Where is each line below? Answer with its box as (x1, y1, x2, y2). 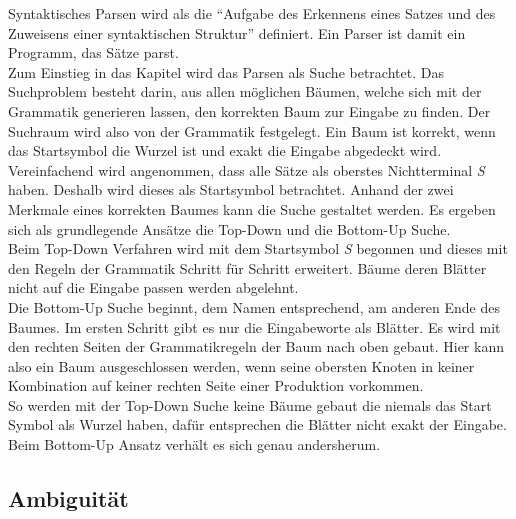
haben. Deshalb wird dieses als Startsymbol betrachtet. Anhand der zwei (8, 179, 454, 200)
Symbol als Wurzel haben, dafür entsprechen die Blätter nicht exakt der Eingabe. (8, 414, 507, 435)
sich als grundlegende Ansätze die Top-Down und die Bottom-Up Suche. (8, 218, 451, 239)
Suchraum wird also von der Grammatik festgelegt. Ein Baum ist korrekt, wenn (8, 120, 496, 141)
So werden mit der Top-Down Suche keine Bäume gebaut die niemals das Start (8, 394, 492, 415)
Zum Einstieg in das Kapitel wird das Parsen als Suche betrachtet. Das (8, 61, 444, 82)
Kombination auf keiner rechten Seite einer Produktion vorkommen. (8, 375, 424, 396)
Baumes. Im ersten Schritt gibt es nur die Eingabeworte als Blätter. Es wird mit (8, 316, 501, 337)
